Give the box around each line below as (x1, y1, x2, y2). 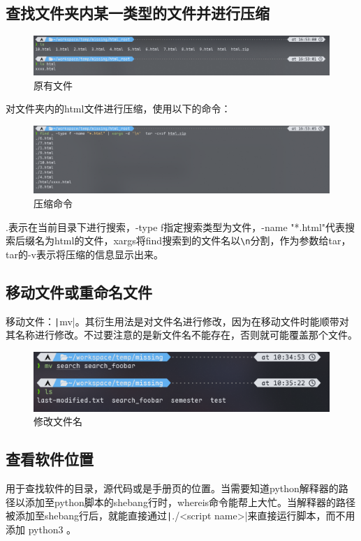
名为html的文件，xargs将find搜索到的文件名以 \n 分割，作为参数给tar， (34, 233, 351, 248)
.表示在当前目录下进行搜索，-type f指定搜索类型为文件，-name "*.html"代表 (6, 219, 346, 234)
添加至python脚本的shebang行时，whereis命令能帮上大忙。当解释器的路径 (24, 494, 356, 509)
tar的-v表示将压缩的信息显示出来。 (6, 246, 163, 261)
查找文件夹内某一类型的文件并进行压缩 (6, 2, 270, 24)
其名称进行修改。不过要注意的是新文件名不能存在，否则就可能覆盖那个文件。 (6, 327, 358, 342)
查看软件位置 (6, 448, 94, 470)
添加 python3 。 (6, 521, 77, 536)
